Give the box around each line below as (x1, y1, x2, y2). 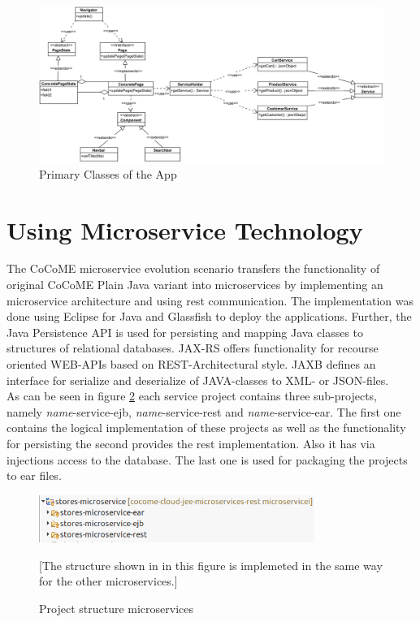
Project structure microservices (39, 599, 193, 616)
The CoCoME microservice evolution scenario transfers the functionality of (6, 260, 380, 277)
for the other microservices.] (39, 572, 178, 590)
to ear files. (6, 467, 62, 484)
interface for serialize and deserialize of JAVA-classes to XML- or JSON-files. (6, 371, 389, 388)
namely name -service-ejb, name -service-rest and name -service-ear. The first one (6, 403, 401, 420)
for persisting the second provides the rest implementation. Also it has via (6, 434, 375, 451)
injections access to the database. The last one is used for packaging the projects (6, 451, 408, 468)
